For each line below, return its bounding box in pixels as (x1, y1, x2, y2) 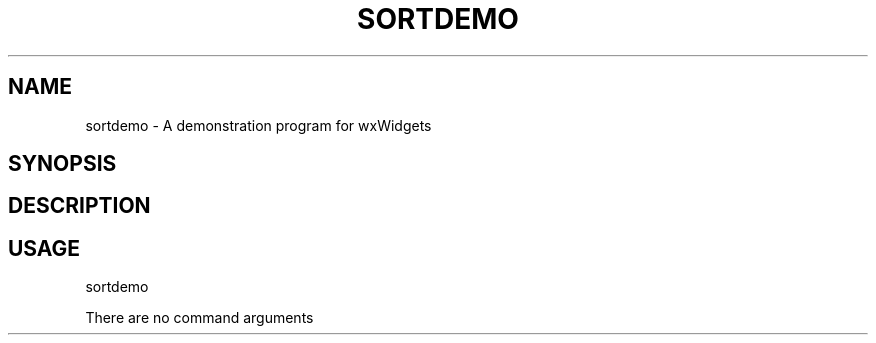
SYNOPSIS (8, 151, 117, 177)
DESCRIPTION (8, 193, 151, 219)
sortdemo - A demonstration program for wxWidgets (85, 116, 432, 134)
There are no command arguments (85, 309, 314, 327)
